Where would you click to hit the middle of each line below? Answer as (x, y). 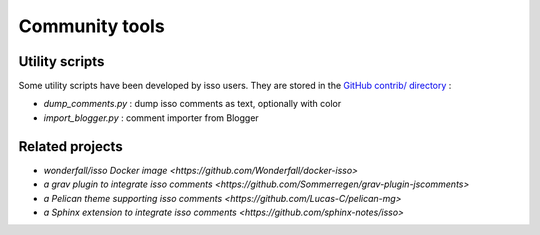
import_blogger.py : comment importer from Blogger (151, 117)
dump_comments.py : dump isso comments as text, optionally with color (192, 104)
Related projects (71, 146)
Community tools (91, 26)
